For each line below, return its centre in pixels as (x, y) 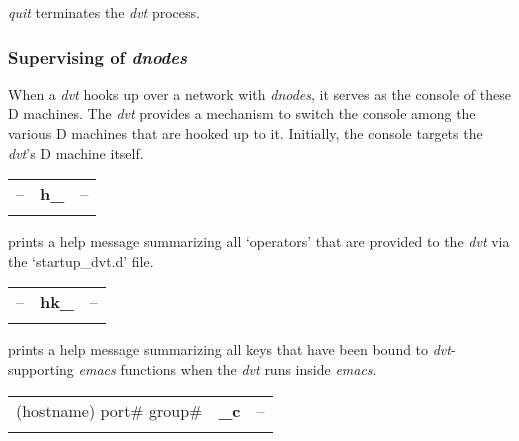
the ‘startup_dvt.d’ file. (81, 260)
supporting (41, 368)
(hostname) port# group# (109, 410)
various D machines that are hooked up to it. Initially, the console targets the (245, 133)
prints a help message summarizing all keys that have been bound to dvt (229, 349)
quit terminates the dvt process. (104, 12)
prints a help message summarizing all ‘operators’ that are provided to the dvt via (259, 241)
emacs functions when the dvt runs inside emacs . (227, 368)
